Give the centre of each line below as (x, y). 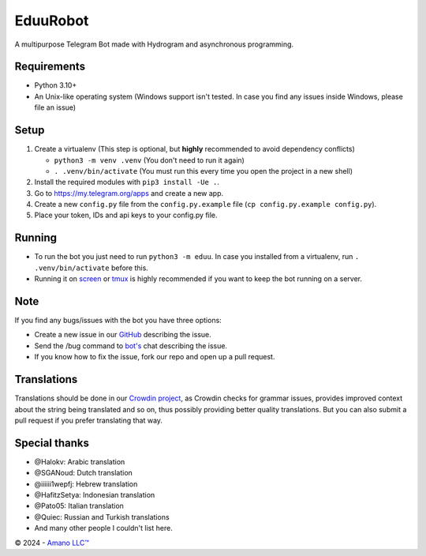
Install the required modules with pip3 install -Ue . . (127, 182)
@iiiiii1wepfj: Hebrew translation (86, 484)
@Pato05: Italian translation (79, 506)
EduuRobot (52, 21)
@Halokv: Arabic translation (80, 461)
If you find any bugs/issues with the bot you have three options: (118, 321)
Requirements (50, 67)
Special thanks (52, 443)
